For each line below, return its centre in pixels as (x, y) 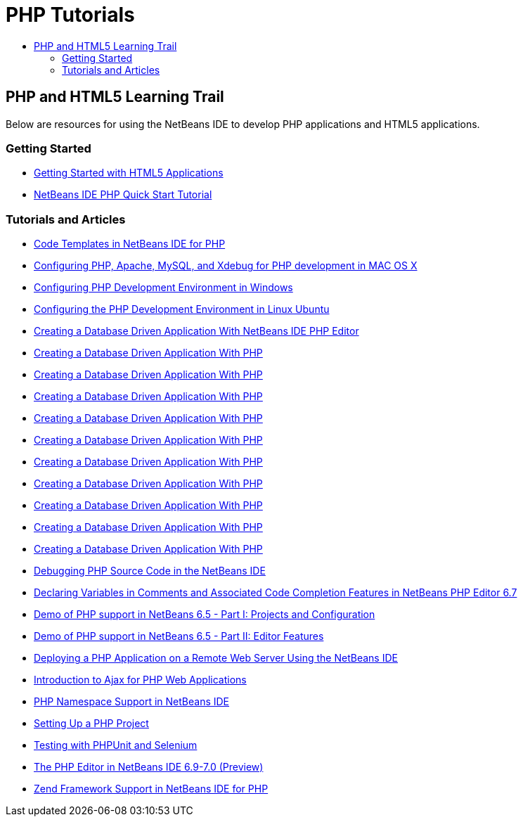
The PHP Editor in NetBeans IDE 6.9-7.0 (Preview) (149, 767)
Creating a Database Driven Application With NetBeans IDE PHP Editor (196, 331)
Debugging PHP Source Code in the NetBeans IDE (150, 571)
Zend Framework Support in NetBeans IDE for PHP (151, 789)
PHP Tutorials (70, 15)
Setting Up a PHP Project (91, 724)
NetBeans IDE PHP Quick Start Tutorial (123, 195)
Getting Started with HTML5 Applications (129, 173)
